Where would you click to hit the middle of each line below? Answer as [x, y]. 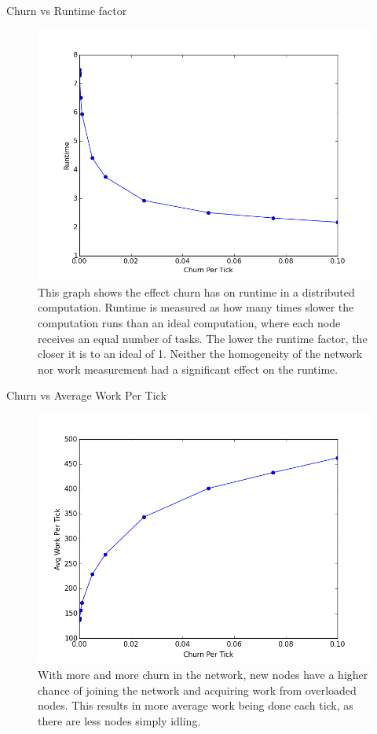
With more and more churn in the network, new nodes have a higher [203, 674]
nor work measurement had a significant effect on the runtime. [188, 369]
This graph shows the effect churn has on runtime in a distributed [196, 291]
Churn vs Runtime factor [67, 10]
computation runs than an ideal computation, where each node [189, 322]
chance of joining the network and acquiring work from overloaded [197, 690]
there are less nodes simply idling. [119, 720]
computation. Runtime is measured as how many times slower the [196, 307]
